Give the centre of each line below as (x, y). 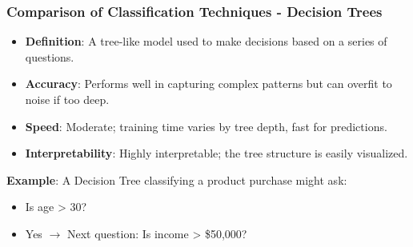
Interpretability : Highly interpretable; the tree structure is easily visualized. (217, 153)
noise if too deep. (67, 99)
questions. (50, 56)
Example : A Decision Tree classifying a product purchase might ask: (177, 179)
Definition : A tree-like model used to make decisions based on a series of (206, 41)
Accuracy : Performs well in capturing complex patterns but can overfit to (209, 84)
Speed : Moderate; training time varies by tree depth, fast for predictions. (206, 126)
